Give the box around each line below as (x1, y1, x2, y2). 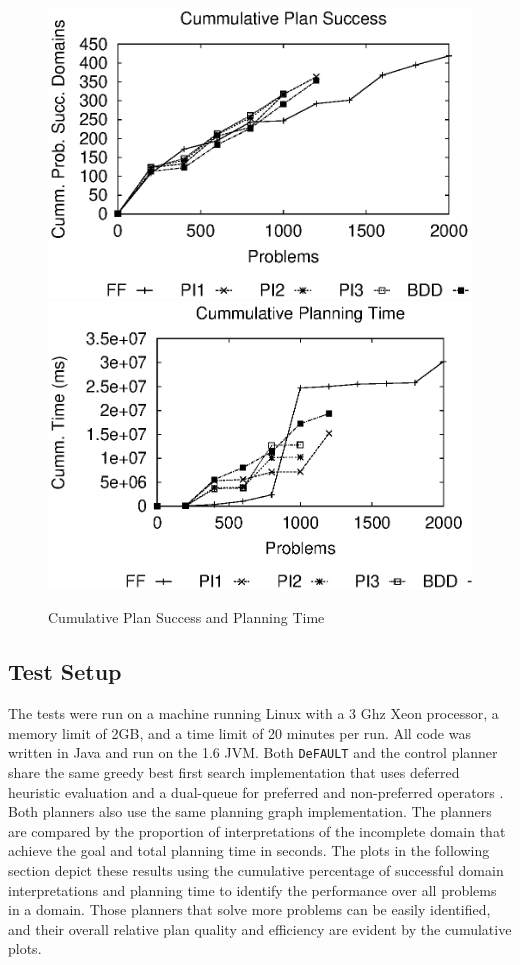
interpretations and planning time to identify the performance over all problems (8, 879, 497, 900)
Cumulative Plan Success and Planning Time (48, 607, 325, 628)
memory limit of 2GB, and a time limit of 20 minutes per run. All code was (8, 722, 471, 743)
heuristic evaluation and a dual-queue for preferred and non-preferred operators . (8, 781, 504, 802)
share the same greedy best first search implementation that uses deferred (8, 762, 460, 783)
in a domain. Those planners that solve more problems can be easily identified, (8, 899, 491, 920)
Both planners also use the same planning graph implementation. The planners (8, 801, 492, 822)
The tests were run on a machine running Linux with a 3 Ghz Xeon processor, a (8, 703, 499, 724)
